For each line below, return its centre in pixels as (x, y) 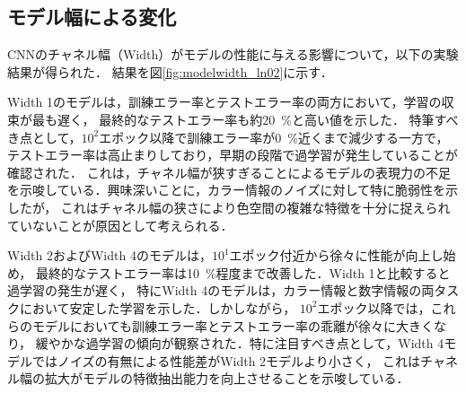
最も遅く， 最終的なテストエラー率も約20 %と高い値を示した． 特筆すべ (245, 119)
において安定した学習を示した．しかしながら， (158, 307)
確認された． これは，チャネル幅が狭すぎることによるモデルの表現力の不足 (229, 172)
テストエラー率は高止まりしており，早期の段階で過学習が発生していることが (233, 155)
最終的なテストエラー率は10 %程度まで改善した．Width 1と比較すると (243, 272)
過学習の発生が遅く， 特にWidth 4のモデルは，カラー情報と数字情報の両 (221, 290)
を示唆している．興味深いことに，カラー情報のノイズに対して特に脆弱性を (227, 190)
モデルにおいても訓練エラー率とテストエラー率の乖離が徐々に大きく (233, 325)
